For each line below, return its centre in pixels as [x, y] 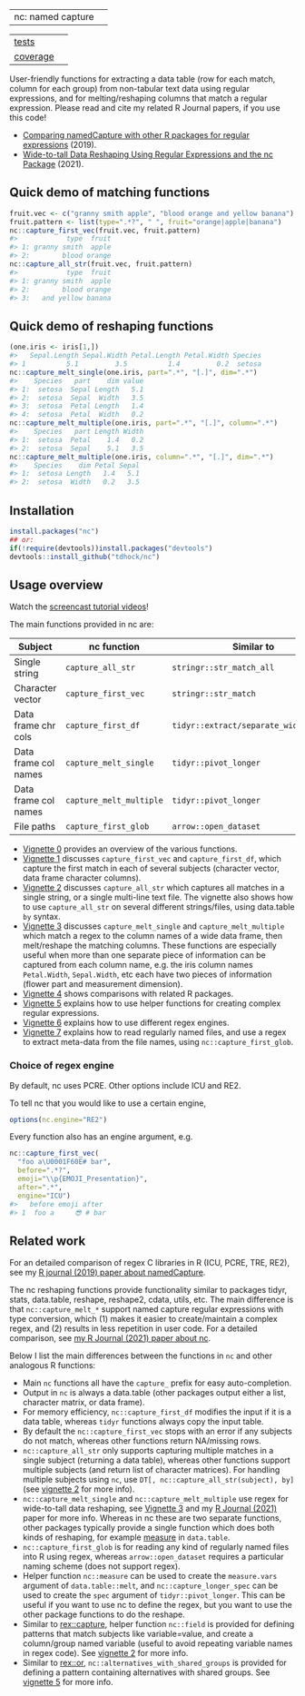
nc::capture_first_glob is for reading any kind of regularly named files [156, 1547]
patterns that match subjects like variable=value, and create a [138, 1634]
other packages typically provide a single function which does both [148, 1528]
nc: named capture [54, 17]
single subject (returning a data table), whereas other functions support [156, 1460]
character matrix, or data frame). [84, 1403]
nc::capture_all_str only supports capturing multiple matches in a [148, 1451]
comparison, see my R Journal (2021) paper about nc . [110, 1338]
